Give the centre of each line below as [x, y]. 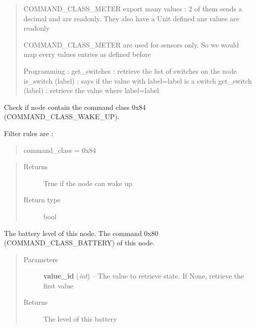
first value [58, 285]
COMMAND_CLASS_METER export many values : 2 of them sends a [133, 8]
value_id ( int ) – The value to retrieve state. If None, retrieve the [144, 276]
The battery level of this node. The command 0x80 [81, 233]
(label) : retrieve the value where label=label [91, 90]
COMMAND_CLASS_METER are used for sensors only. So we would [131, 44]
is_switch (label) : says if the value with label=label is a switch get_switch [138, 80]
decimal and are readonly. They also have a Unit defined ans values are [131, 18]
